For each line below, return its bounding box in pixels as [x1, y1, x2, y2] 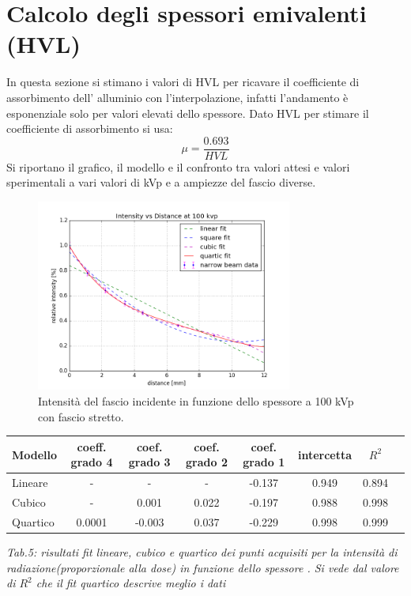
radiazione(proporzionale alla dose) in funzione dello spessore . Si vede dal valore [6, 559, 399, 575]
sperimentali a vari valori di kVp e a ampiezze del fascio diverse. [6, 174, 316, 190]
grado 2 [186, 454, 228, 470]
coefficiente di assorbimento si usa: [6, 120, 173, 137]
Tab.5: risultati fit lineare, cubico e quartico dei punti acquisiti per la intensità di [6, 543, 398, 560]
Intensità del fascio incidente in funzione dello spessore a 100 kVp [38, 393, 354, 409]
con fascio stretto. [38, 408, 124, 424]
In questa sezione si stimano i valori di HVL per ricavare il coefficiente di [6, 74, 360, 90]
